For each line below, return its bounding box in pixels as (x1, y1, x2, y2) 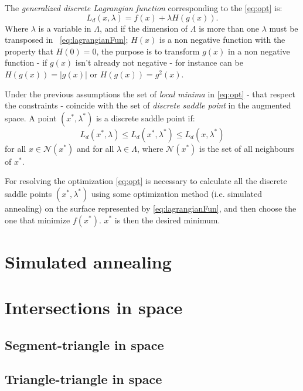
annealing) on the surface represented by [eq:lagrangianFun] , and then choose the (5, 202, 297, 214)
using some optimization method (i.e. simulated (91, 187, 262, 199)
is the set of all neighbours (199, 142, 294, 154)
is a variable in (38, 22, 91, 34)
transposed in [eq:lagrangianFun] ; (5, 33, 128, 46)
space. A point (5, 111, 57, 124)
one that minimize (5, 213, 70, 226)
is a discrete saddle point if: (96, 111, 195, 124)
